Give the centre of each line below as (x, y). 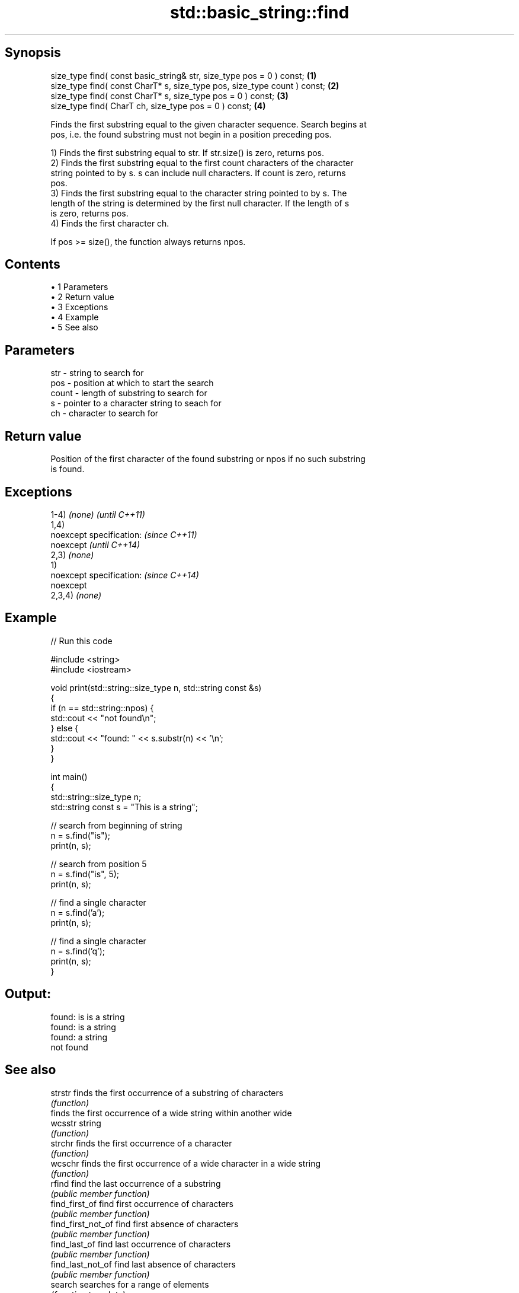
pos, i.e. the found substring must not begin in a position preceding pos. (191, 134)
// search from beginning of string (116, 825)
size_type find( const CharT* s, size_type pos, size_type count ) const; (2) (195, 85)
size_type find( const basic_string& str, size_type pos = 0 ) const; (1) (184, 75)
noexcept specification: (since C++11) (124, 534)
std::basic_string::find (259, 12)
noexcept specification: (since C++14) (125, 575)
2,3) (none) (72, 555)
